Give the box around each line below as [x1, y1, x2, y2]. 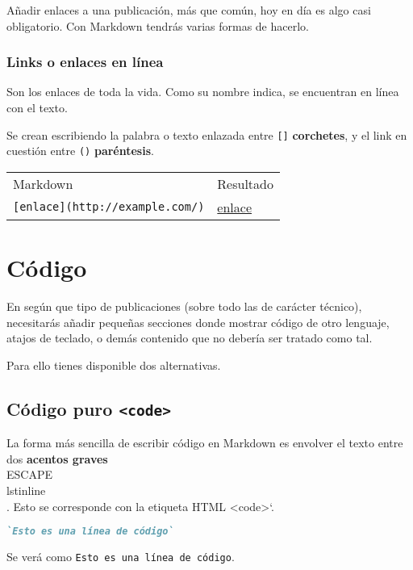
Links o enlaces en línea [6, 52, 164, 72]
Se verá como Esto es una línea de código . [6, 548, 235, 565]
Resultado [217, 174, 273, 193]
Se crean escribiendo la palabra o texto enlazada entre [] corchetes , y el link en [6, 126, 407, 143]
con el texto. [6, 99, 68, 115]
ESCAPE [6, 466, 52, 483]
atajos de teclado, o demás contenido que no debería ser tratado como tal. [6, 329, 373, 346]
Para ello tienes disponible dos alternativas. [6, 356, 221, 373]
